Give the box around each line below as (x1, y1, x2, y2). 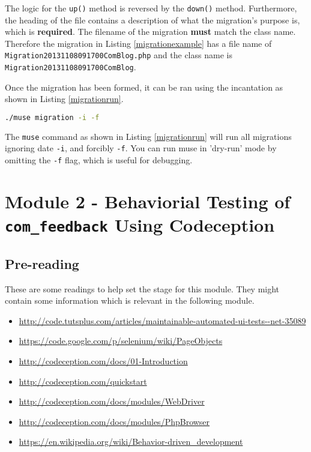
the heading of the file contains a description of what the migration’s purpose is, (5, 13, 300, 26)
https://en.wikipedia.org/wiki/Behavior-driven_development (19, 435, 243, 448)
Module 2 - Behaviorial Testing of (5, 188, 291, 213)
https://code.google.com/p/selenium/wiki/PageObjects (19, 334, 223, 347)
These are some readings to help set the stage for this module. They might (5, 282, 280, 295)
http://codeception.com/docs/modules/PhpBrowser (19, 415, 210, 427)
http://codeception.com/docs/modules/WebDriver (19, 395, 205, 408)
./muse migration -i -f (5, 113, 100, 122)
